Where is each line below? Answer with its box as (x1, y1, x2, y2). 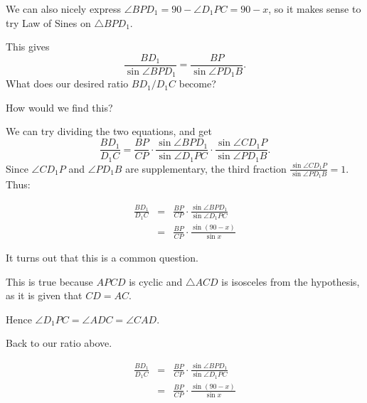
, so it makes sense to (268, 1, 361, 16)
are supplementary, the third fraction (125, 161, 287, 176)
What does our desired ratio (6, 76, 129, 91)
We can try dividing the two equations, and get (6, 124, 212, 139)
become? (179, 76, 216, 91)
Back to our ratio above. (6, 335, 112, 350)
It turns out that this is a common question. (6, 250, 199, 265)
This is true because (6, 274, 93, 289)
